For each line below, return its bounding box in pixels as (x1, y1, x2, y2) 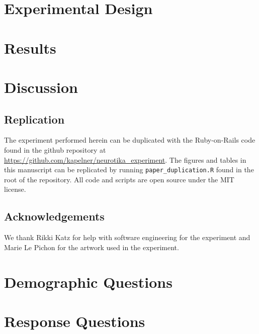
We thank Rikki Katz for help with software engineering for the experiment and (4, 232, 250, 243)
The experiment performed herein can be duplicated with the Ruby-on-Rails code (4, 135, 255, 145)
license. (4, 184, 26, 194)
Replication (4, 111, 65, 127)
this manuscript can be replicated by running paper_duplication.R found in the (4, 164, 254, 175)
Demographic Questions (4, 271, 172, 292)
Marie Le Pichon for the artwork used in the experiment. (4, 242, 179, 252)
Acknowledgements (4, 208, 105, 224)
